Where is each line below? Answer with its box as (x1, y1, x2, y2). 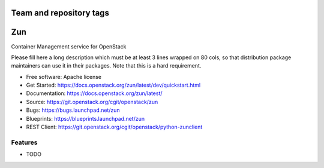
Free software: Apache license (26, 73, 102, 80)
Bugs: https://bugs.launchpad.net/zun (26, 106, 120, 114)
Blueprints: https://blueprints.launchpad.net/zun (26, 115, 145, 122)
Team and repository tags (11, 8, 109, 18)
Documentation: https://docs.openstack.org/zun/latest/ (26, 90, 163, 97)
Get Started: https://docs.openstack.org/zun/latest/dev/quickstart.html (26, 81, 201, 89)
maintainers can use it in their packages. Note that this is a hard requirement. (11, 62, 202, 69)
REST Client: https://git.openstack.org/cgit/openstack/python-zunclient (26, 123, 203, 131)
